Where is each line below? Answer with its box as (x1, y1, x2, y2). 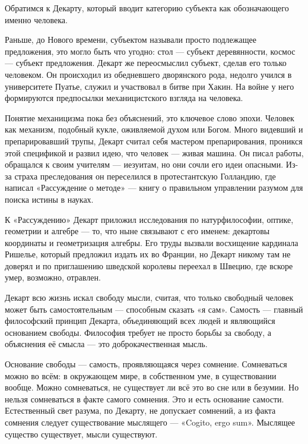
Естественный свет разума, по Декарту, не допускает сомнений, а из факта (5, 404, 276, 417)
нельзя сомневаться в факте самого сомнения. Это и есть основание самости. (5, 392, 284, 405)
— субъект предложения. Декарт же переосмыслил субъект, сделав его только (5, 56, 287, 69)
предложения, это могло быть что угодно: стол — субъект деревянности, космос (5, 45, 296, 57)
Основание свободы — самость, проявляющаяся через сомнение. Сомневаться (5, 358, 287, 370)
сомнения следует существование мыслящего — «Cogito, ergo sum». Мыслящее (5, 416, 296, 428)
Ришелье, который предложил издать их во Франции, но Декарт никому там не (5, 248, 291, 260)
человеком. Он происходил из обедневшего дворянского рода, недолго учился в (5, 68, 292, 80)
